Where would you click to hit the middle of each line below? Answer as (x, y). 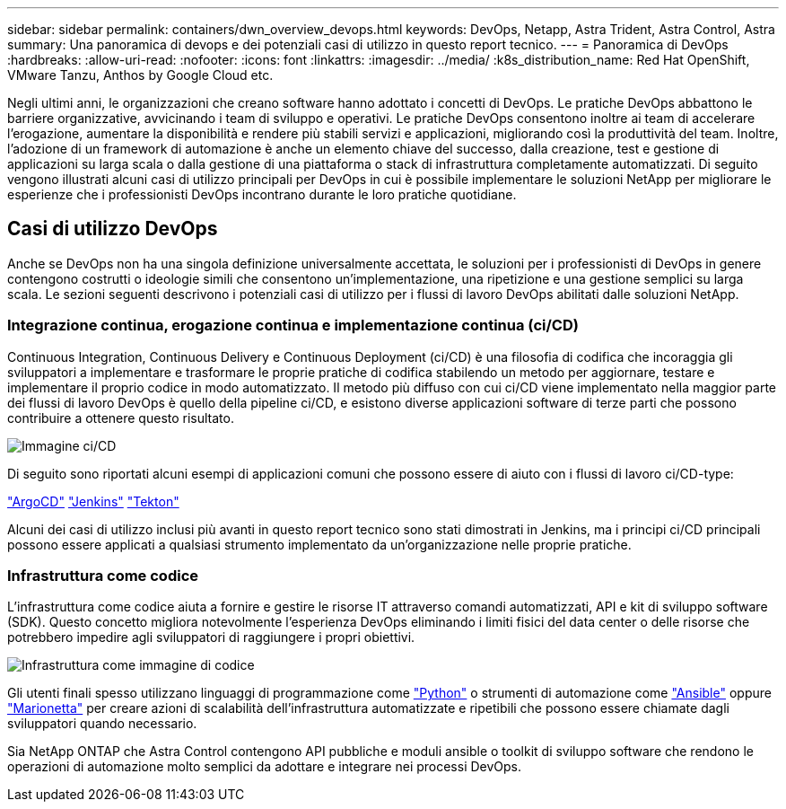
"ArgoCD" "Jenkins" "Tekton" (93, 501)
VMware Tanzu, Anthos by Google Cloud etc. (140, 75)
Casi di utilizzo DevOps (113, 229)
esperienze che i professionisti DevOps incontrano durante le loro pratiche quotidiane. (262, 194)
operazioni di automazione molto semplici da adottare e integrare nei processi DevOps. (265, 767)
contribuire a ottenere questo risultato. (121, 418)
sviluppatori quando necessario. (102, 724)
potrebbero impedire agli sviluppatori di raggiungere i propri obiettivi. (211, 638)
